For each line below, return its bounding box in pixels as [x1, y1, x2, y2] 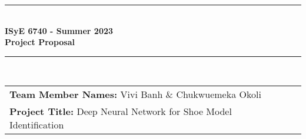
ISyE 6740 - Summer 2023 [5, 24, 114, 36]
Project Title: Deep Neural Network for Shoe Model [9, 104, 232, 118]
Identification [9, 118, 64, 132]
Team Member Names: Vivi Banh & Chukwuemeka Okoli [9, 87, 261, 101]
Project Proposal [5, 36, 75, 48]
